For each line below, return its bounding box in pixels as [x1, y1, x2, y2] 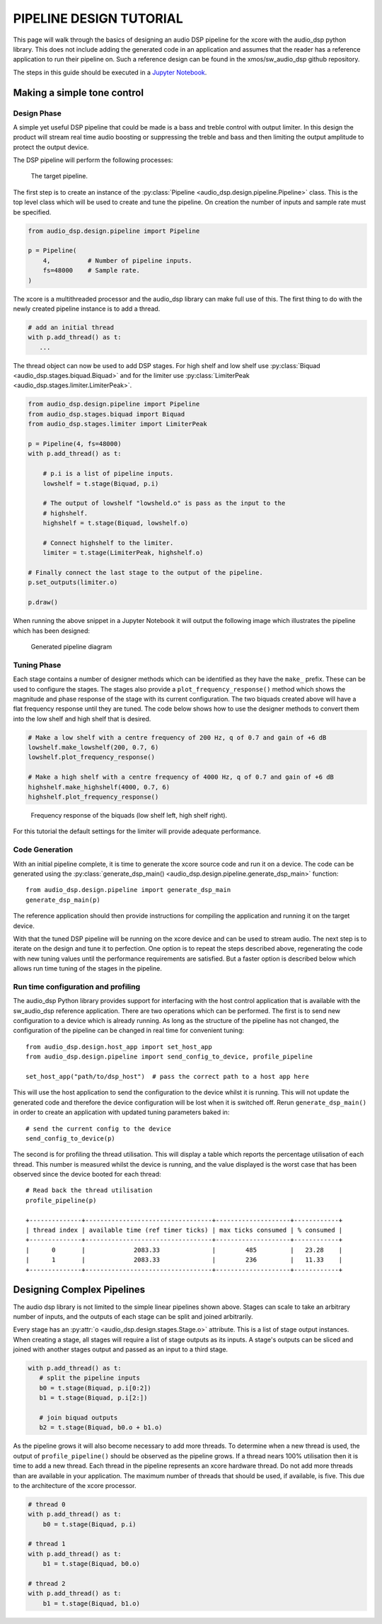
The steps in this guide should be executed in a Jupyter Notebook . [13, 68, 207, 76]
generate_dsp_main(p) [25, 896, 100, 904]
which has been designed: [13, 627, 91, 635]
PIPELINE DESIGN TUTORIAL [13, 11, 183, 26]
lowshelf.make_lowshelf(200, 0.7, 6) [28, 743, 159, 752]
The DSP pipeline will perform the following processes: [13, 156, 173, 164]
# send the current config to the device [25, 1124, 171, 1133]
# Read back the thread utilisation [25, 1186, 153, 1194]
